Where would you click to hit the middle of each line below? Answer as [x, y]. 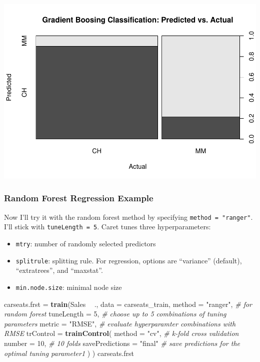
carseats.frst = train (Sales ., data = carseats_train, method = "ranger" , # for [128, 304]
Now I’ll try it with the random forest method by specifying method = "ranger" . [128, 217]
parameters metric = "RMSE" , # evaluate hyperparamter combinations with [120, 323]
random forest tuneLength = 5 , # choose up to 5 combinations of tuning [115, 314]
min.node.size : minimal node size [69, 287]
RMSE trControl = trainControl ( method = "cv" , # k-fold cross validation [121, 333]
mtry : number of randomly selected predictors [86, 244]
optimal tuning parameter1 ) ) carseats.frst [69, 353]
